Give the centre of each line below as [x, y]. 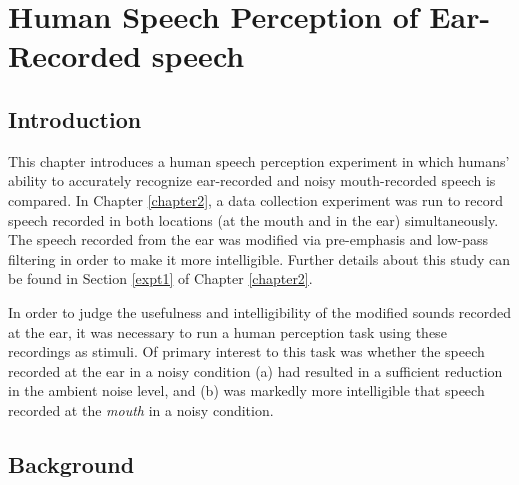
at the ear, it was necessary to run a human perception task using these [227, 331]
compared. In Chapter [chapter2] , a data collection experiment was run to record [256, 199]
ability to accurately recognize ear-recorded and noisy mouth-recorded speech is [252, 180]
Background [71, 463]
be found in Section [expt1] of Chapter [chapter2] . [160, 278]
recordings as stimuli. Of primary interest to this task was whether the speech [246, 351]
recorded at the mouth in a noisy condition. [141, 409]
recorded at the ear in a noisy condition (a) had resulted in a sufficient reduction [255, 370]
